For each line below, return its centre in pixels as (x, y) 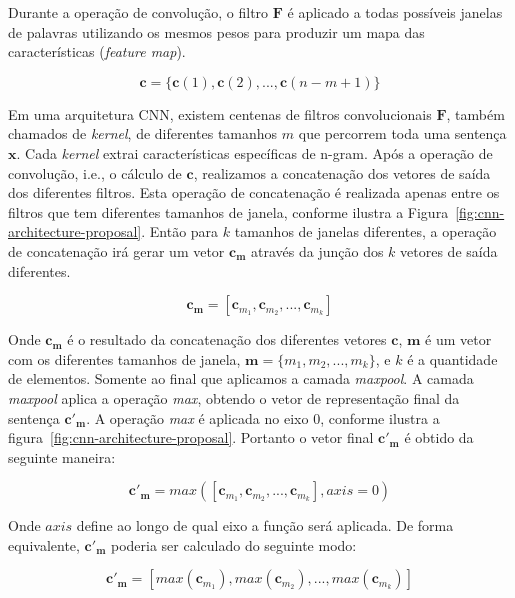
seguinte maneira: (62, 456)
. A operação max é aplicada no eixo (197, 417)
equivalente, (44, 544)
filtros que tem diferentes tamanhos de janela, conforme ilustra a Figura (228, 211)
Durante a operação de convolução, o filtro (138, 12)
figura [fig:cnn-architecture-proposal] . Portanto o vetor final (191, 437)
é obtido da (439, 437)
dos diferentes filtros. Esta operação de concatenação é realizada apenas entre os (254, 192)
